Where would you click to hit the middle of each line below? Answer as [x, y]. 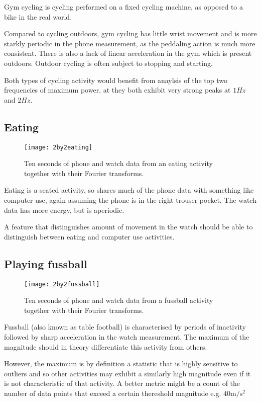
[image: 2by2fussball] [62, 284]
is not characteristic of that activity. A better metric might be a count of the [122, 383]
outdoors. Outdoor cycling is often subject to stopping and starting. [108, 63]
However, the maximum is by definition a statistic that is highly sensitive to [121, 364]
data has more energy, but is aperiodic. [64, 210]
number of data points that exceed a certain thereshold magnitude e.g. [113, 393]
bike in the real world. [38, 16]
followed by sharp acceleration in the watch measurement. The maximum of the [127, 337]
